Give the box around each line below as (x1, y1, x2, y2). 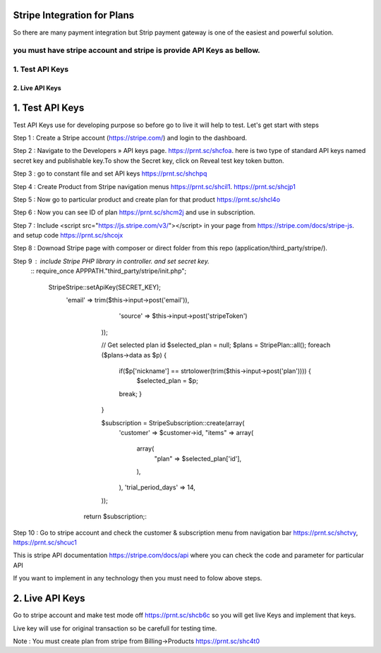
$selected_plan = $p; (136, 377, 199, 385)
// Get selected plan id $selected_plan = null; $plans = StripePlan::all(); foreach (101, 341, 331, 349)
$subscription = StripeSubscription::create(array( (101, 418, 245, 427)
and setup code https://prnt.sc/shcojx (13, 231, 123, 240)
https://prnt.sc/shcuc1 (13, 538, 78, 547)
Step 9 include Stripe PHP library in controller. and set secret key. (13, 257, 210, 265)
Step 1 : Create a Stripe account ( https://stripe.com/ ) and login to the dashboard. (13, 133, 247, 142)
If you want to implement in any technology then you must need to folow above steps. (13, 574, 262, 582)
